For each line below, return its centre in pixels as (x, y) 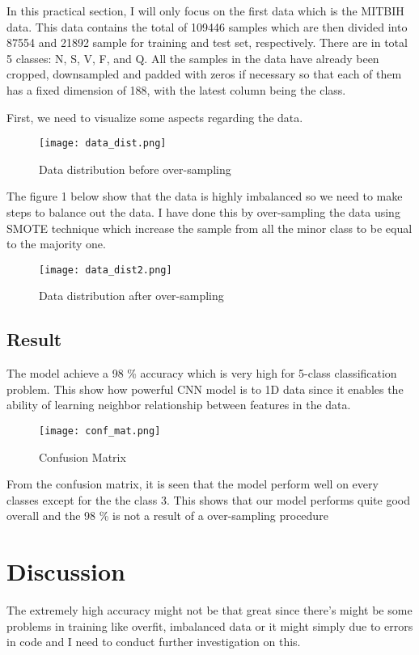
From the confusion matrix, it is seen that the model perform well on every (193, 484)
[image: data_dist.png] (103, 144)
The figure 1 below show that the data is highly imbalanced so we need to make (205, 196)
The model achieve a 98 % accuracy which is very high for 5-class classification (202, 373)
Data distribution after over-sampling (131, 296)
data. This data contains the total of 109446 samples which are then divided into (207, 26)
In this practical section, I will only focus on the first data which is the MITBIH (205, 11)
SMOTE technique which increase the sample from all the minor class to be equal (209, 228)
